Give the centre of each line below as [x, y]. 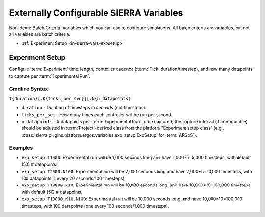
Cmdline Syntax [28, 89]
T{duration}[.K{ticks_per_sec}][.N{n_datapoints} [70, 99]
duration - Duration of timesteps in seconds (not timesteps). [84, 108]
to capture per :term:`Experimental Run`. [50, 76]
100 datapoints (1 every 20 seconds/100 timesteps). [74, 178]
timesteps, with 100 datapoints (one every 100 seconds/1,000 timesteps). [95, 206]
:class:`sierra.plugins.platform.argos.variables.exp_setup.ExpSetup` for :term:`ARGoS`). [109, 135]
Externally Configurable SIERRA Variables [96, 13]
